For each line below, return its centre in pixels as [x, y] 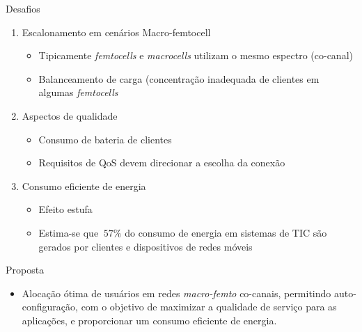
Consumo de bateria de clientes [105, 139]
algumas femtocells [78, 92]
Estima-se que [69, 232]
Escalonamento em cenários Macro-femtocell [116, 32]
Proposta [25, 270]
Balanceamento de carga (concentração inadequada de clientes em [179, 78]
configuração [49, 307]
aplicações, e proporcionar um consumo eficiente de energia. [149, 320]
